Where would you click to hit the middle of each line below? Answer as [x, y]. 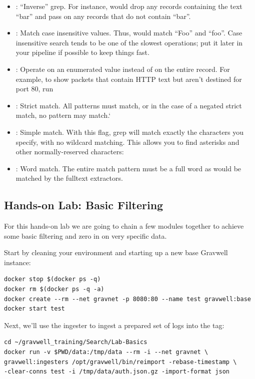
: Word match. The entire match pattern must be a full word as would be [128, 168]
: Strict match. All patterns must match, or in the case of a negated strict [129, 105]
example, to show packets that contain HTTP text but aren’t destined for [129, 79]
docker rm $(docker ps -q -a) [54, 289]
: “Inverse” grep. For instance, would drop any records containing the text [129, 6]
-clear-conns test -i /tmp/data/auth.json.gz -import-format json [117, 372]
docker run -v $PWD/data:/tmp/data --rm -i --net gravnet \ [106, 352]
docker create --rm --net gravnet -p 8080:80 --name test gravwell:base [127, 299]
